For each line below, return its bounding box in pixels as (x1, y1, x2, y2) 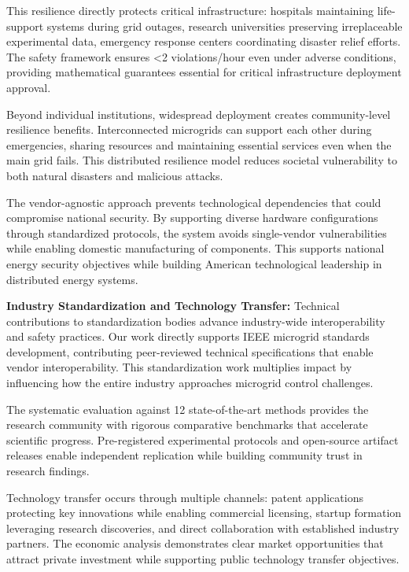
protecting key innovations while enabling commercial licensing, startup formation (6, 504, 402, 521)
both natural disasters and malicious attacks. (6, 167, 223, 183)
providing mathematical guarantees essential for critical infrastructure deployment (6, 64, 402, 80)
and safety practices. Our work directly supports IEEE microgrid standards (6, 328, 370, 345)
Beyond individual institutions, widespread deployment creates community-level (6, 105, 391, 122)
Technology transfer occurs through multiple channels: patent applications (6, 489, 363, 505)
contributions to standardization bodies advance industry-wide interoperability (6, 312, 385, 329)
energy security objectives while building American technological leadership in (6, 255, 382, 271)
